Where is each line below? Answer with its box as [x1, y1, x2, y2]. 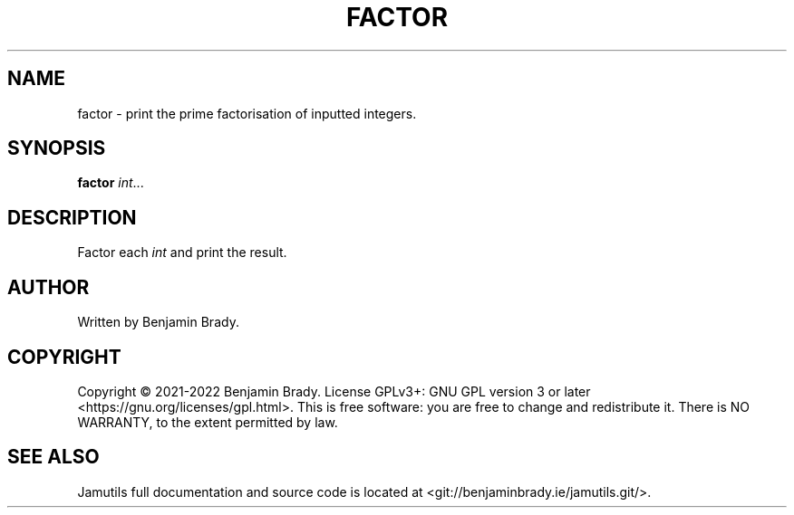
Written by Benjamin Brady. [77, 314, 239, 330]
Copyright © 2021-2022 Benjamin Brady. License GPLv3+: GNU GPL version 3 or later [77, 383, 591, 399]
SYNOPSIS [7, 137, 106, 160]
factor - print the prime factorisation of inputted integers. [77, 105, 417, 121]
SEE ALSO [7, 445, 100, 469]
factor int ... [77, 175, 144, 191]
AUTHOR [7, 275, 90, 299]
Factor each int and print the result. [77, 244, 287, 261]
